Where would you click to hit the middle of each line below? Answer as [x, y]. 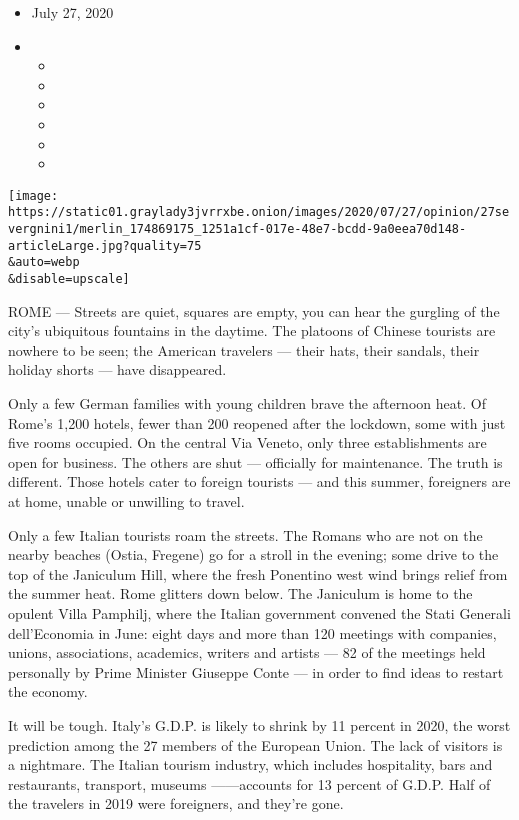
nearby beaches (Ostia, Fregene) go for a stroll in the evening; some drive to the [253, 554]
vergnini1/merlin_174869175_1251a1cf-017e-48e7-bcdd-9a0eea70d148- [237, 229]
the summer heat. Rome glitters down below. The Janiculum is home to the [240, 593]
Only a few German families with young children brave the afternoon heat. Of [247, 403]
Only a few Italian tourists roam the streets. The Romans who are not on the [245, 534]
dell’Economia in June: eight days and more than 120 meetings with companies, [252, 632]
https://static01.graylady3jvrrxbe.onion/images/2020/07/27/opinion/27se [259, 212]
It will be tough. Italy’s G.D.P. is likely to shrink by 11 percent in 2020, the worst [259, 724]
